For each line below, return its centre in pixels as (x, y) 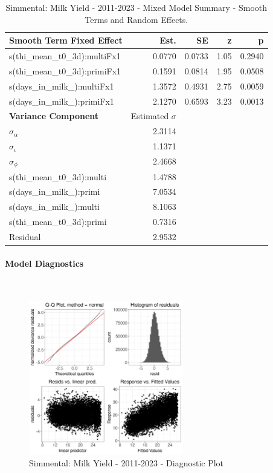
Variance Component (54, 116)
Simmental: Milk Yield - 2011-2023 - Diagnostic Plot (127, 463)
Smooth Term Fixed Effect (66, 40)
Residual (25, 237)
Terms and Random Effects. (136, 19)
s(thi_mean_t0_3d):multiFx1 (65, 56)
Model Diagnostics (44, 263)
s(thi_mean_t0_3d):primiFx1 (65, 70)
